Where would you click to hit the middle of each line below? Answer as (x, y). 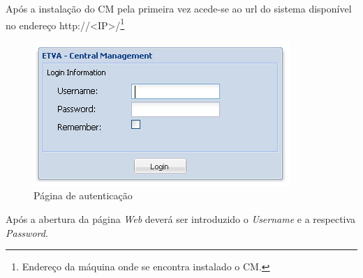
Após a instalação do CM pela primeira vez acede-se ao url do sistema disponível (179, 8)
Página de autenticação (83, 195)
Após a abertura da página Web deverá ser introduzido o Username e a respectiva (181, 219)
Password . (27, 232)
